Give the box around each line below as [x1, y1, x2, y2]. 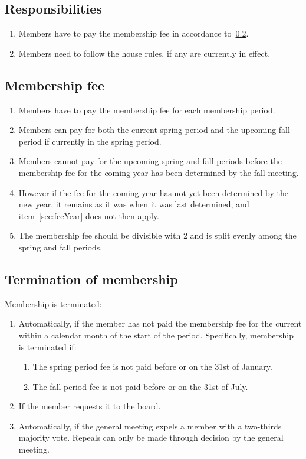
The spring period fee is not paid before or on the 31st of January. [32, 360, 272, 373]
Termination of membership [5, 269, 178, 288]
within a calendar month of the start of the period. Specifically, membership [18, 328, 294, 341]
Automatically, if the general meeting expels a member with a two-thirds [18, 419, 282, 432]
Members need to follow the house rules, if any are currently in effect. [18, 47, 271, 59]
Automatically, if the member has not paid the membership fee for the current [18, 317, 302, 330]
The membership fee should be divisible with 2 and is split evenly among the [18, 229, 297, 242]
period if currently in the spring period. [18, 135, 162, 147]
